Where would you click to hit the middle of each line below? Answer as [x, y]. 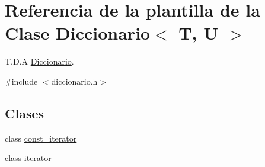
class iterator [28, 158]
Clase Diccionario [78, 33]
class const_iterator [41, 138]
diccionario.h [74, 81]
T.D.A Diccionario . [39, 61]
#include [21, 81]
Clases [25, 113]
